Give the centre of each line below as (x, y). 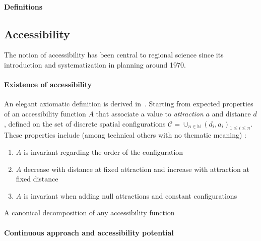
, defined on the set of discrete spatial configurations (85, 123)
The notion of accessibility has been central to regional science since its (114, 55)
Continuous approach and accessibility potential (89, 232)
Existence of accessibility (48, 84)
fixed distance (37, 179)
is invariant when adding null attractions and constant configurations (130, 195)
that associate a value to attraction (150, 113)
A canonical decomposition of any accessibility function (89, 213)
